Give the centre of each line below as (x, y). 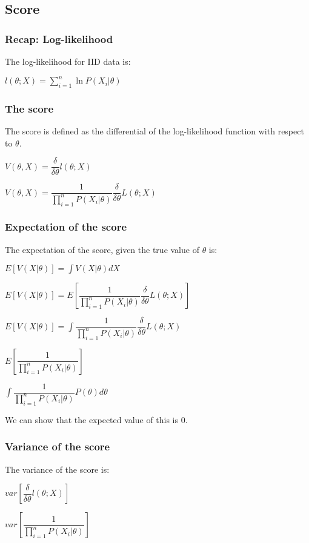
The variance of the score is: (57, 469)
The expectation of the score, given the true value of (102, 249)
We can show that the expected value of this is (92, 419)
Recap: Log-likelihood (59, 38)
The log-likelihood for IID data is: (68, 61)
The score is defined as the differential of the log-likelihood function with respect (154, 131)
